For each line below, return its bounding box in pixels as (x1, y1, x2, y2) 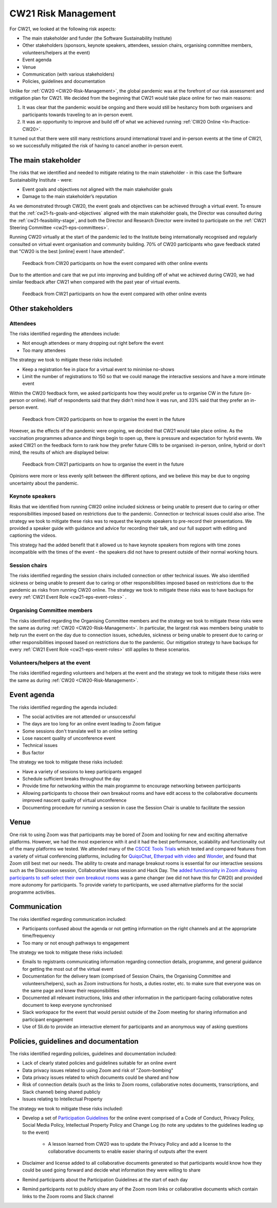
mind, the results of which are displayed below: (9, 449, 110, 455)
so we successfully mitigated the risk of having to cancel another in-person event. (9, 143, 184, 149)
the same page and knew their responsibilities (22, 988, 120, 994)
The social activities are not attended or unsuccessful (22, 713, 136, 720)
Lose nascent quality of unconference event (22, 735, 116, 741)
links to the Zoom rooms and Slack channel (22, 1193, 114, 1199)
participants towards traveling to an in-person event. (22, 111, 133, 118)
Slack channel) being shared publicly (22, 1089, 101, 1095)
